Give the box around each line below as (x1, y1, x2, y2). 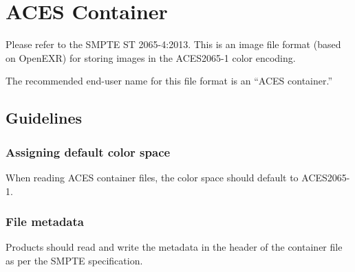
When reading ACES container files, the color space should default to (6, 170, 299, 184)
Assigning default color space (6, 143, 171, 160)
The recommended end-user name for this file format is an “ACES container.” (6, 73, 333, 88)
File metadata (6, 213, 84, 230)
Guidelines (6, 107, 83, 128)
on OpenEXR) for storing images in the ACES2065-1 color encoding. (6, 50, 296, 65)
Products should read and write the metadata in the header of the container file (6, 240, 343, 254)
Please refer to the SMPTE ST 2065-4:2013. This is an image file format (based (6, 37, 341, 52)
